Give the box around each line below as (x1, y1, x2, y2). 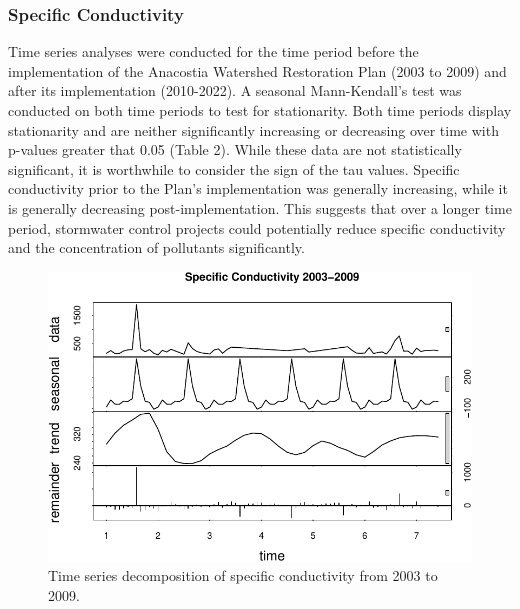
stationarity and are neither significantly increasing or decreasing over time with (8, 119, 499, 140)
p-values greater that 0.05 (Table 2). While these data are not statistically (8, 139, 462, 160)
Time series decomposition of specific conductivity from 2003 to (48, 565, 438, 586)
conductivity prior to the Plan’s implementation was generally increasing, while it (8, 178, 508, 199)
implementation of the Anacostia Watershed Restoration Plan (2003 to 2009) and (8, 60, 507, 81)
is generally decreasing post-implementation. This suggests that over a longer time (8, 197, 512, 218)
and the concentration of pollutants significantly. (8, 237, 305, 258)
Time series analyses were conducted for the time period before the (8, 41, 419, 62)
